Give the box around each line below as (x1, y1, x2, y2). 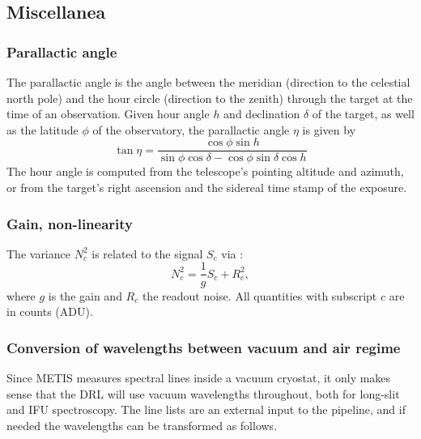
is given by (302, 121, 356, 138)
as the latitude (6, 121, 79, 138)
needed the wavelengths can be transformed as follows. (6, 416, 278, 433)
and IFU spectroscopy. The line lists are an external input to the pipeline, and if (6, 401, 406, 418)
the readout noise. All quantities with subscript (142, 287, 377, 304)
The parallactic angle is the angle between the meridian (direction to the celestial (6, 74, 410, 90)
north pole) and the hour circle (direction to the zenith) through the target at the (6, 89, 413, 106)
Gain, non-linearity (6, 213, 134, 233)
